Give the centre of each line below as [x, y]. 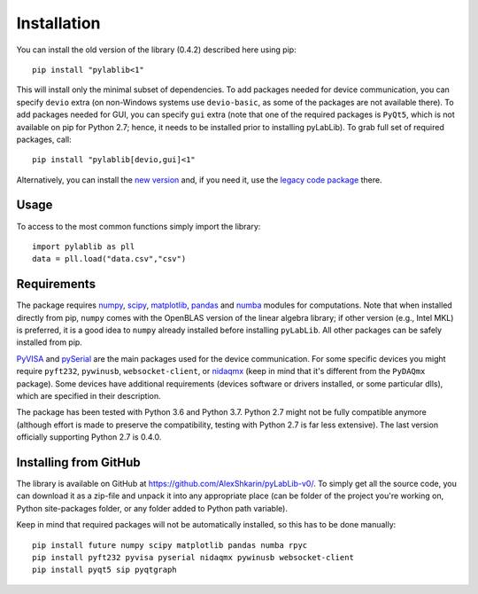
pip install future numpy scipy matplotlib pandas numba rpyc [170, 545]
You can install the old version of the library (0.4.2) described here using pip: [156, 50]
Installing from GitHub [78, 462]
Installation [58, 23]
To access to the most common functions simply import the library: [139, 226]
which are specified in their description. [89, 396]
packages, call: [44, 139]
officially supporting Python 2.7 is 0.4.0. [89, 437]
